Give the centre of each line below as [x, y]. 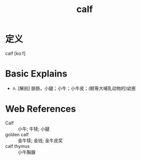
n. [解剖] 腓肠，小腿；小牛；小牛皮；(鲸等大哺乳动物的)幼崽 [74, 88]
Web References [41, 109]
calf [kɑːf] [15, 53]
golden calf [17, 134]
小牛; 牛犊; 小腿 [34, 129]
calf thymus [17, 146]
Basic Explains [36, 74]
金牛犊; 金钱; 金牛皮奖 [40, 140]
